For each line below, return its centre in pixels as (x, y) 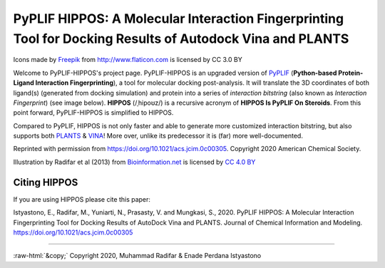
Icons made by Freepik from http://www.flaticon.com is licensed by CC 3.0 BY (128, 60)
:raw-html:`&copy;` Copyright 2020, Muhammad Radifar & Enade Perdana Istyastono (137, 256)
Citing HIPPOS (46, 182)
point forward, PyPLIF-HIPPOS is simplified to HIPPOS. (93, 113)
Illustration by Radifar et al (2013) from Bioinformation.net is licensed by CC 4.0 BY (134, 162)
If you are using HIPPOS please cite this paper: (82, 199)
